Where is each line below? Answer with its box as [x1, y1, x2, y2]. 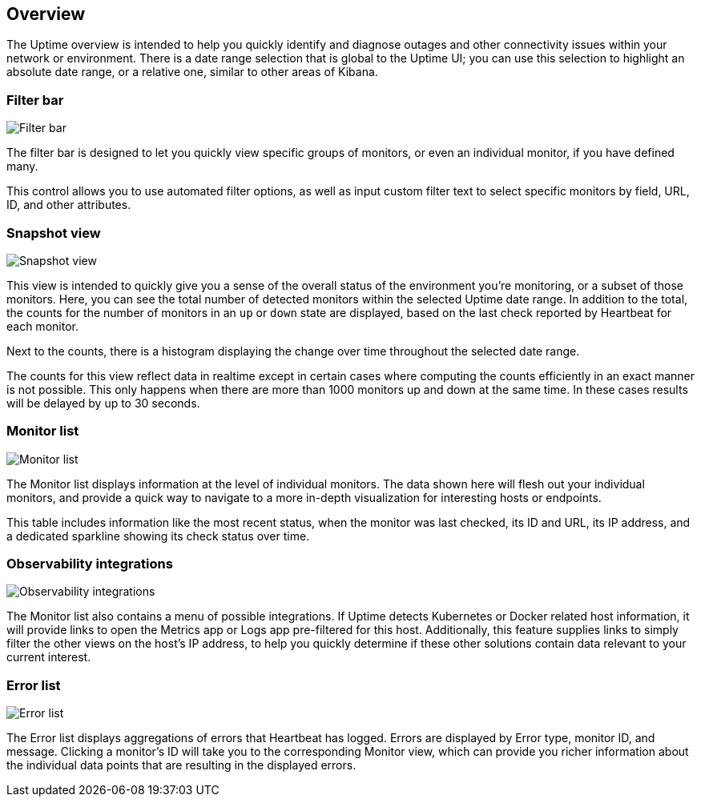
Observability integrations [6, 556, 173, 572]
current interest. [6, 650, 91, 664]
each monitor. [6, 319, 79, 333]
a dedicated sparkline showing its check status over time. [6, 528, 310, 543]
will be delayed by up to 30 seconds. [6, 395, 200, 410]
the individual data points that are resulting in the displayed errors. [6, 758, 357, 773]
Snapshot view [6, 224, 101, 241]
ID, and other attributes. [6, 198, 131, 212]
